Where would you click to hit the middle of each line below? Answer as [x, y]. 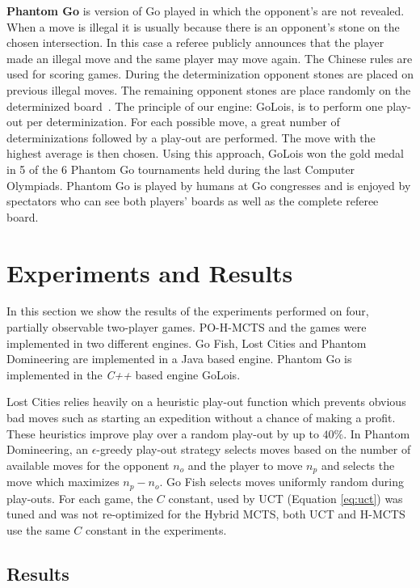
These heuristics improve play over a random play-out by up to [163, 433]
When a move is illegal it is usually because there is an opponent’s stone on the [203, 26]
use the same [38, 529]
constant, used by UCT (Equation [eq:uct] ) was [286, 498]
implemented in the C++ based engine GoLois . [124, 374]
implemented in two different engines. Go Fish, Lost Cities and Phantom [187, 343]
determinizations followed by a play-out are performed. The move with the [191, 137]
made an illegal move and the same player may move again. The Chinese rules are [210, 58]
